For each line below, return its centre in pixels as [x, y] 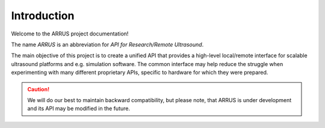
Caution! [39, 89]
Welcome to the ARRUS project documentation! [70, 34]
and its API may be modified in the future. [79, 109]
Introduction [43, 16]
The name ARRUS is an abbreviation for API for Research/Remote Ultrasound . [107, 44]
